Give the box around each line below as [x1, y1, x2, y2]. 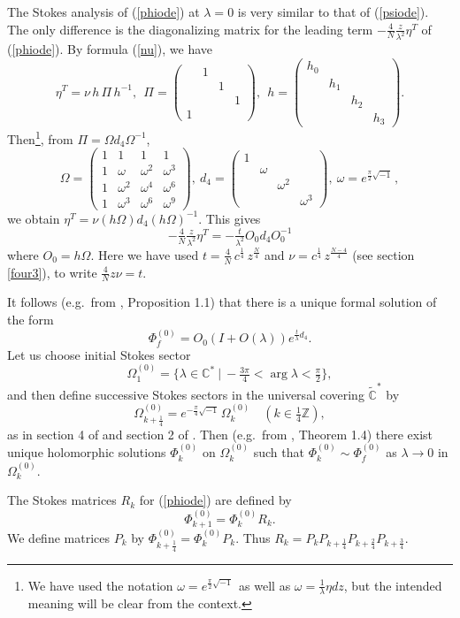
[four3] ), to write [7, 263, 97, 281]
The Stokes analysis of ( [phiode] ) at [7, 3, 200, 20]
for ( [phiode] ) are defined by [139, 491, 292, 509]
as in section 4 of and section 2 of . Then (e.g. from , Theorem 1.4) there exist [7, 424, 433, 443]
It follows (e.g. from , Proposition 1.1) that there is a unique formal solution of [7, 293, 437, 311]
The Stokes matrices [7, 491, 117, 509]
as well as [239, 576, 291, 594]
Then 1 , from [7, 127, 73, 148]
